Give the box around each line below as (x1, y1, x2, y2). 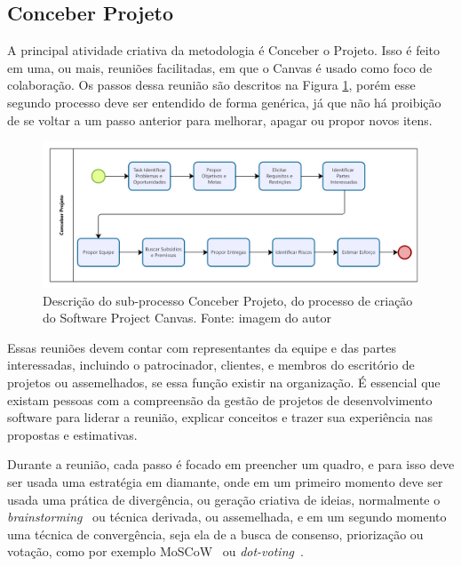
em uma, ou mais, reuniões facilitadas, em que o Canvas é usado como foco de (7, 58, 433, 76)
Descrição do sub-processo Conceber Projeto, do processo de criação (43, 291, 413, 309)
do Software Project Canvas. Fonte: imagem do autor (43, 308, 331, 327)
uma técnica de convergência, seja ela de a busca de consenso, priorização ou (7, 524, 424, 543)
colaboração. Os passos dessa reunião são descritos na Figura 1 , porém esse (7, 76, 416, 94)
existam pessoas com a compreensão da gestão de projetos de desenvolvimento (7, 390, 433, 409)
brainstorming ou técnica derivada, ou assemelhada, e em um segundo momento (7, 507, 447, 526)
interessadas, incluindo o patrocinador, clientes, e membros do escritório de (7, 355, 415, 374)
